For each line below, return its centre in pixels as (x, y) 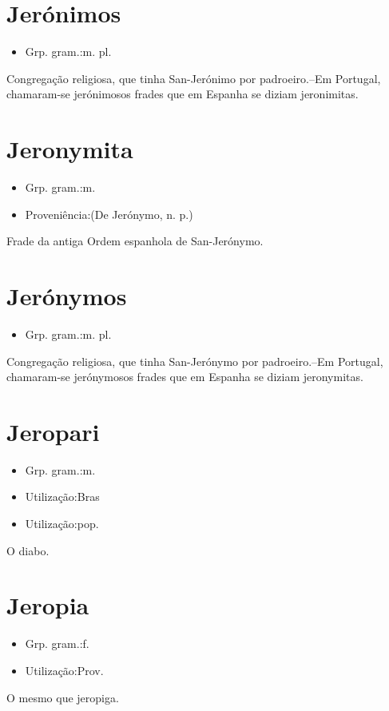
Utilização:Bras (62, 497)
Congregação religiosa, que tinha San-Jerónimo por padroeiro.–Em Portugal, (194, 78)
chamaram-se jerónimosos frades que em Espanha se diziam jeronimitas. (183, 94)
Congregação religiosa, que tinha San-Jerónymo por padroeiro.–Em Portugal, (195, 361)
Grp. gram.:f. (57, 643)
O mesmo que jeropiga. (63, 697)
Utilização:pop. (62, 524)
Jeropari (53, 431)
